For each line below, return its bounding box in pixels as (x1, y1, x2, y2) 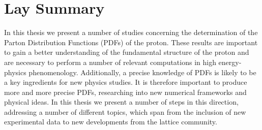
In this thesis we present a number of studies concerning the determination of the (4, 27, 258, 38)
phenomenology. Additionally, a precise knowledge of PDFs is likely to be (28, 67, 256, 77)
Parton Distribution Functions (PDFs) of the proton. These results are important (4, 37, 258, 47)
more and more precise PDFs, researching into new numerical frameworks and (4, 86, 247, 97)
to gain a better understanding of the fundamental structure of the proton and (4, 47, 249, 57)
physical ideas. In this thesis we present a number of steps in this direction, (4, 96, 239, 107)
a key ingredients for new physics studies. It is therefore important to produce (4, 77, 247, 87)
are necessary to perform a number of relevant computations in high (4, 56, 216, 67)
